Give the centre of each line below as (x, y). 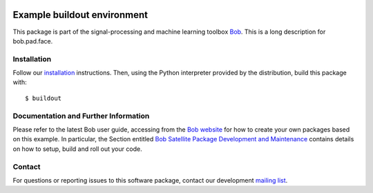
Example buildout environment (80, 15)
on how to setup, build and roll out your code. (77, 149)
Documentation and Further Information (81, 116)
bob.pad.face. (33, 41)
